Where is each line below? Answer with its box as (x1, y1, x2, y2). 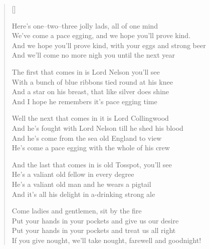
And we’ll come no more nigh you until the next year (12, 50, 175, 60)
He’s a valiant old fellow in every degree (12, 169, 134, 179)
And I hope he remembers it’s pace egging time (12, 96, 157, 106)
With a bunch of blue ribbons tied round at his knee (12, 76, 173, 87)
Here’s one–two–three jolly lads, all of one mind (12, 20, 158, 31)
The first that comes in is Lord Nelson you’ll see (12, 66, 160, 77)
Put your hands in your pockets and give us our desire (12, 215, 179, 225)
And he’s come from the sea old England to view (12, 132, 162, 143)
